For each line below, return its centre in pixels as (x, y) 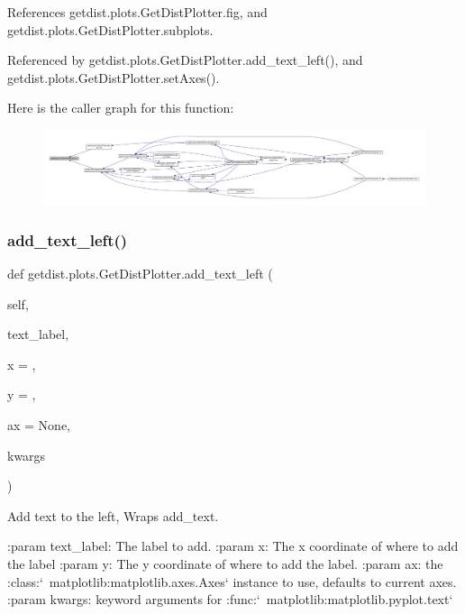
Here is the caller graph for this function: (121, 108)
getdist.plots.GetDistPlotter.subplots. (110, 29)
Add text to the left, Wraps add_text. (113, 515)
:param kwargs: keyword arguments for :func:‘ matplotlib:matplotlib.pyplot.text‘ (230, 599)
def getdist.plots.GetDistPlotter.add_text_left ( (140, 273)
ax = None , (39, 424)
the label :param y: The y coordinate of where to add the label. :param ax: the (225, 563)
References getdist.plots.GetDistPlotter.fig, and (137, 12)
